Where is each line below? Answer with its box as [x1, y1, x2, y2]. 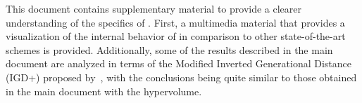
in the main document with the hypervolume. [6, 83, 202, 98]
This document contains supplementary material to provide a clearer [6, 1, 302, 15]
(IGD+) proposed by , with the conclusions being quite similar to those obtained [6, 69, 357, 84]
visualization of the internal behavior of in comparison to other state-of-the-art [6, 29, 346, 43]
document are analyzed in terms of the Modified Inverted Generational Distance [6, 56, 351, 71]
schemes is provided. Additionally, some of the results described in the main [6, 42, 333, 57]
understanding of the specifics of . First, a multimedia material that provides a [6, 15, 345, 29]
